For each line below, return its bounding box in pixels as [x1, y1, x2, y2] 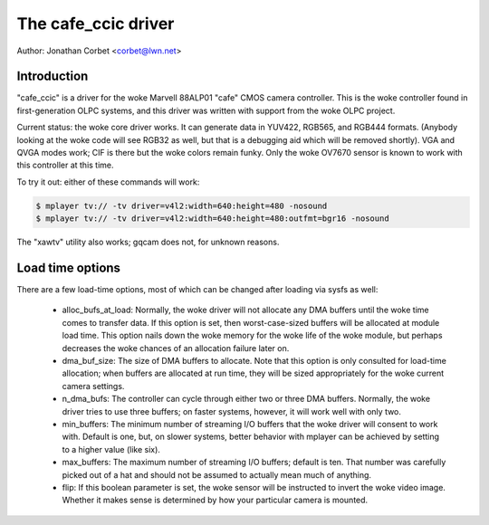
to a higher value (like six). [62, 444, 160, 454]
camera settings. [62, 380, 125, 391]
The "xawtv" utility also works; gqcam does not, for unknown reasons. [16, 236, 280, 248]
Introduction [16, 69, 89, 84]
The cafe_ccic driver [16, 14, 175, 33]
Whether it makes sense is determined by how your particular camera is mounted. [62, 494, 369, 506]
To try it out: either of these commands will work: [16, 177, 200, 187]
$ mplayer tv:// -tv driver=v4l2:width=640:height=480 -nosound [35, 200, 328, 211]
